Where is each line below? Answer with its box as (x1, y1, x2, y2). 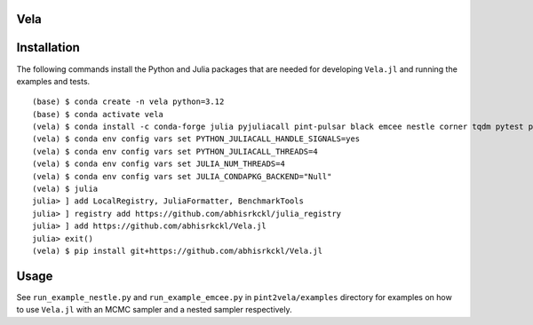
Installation (16, 40, 80, 55)
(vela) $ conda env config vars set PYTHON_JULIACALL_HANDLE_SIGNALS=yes (32, 134, 361, 144)
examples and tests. (16, 75, 91, 86)
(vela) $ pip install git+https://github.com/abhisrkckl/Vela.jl (32, 246, 323, 256)
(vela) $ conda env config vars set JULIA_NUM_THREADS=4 (32, 159, 286, 169)
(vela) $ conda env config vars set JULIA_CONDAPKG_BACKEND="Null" (32, 171, 332, 181)
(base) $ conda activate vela (32, 109, 164, 119)
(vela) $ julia (32, 184, 99, 194)
